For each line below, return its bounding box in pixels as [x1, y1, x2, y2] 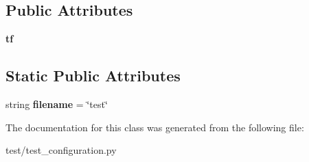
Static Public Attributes [5, 65, 181, 86]
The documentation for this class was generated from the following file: [5, 120, 304, 134]
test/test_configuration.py [5, 143, 117, 157]
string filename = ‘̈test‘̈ [5, 97, 108, 111]
